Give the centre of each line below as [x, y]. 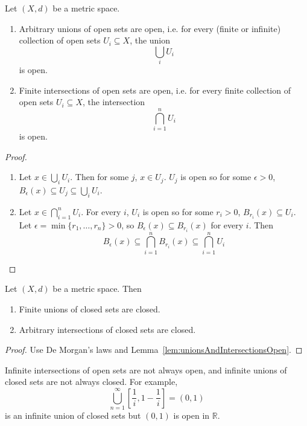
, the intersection [114, 102]
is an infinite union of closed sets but [73, 415]
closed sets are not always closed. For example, [91, 382]
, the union [150, 40]
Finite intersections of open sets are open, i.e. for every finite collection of [155, 90]
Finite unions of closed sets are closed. [90, 309]
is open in [191, 415]
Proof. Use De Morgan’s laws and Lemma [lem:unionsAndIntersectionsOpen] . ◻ [154, 350]
